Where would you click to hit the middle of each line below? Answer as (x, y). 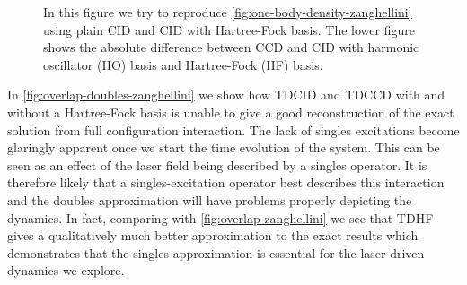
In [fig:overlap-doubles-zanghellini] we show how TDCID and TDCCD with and (226, 95)
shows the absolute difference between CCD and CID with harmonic (231, 47)
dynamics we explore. (66, 270)
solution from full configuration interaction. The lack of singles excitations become (233, 130)
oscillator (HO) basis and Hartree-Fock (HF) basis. (183, 64)
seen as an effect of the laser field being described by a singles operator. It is (217, 164)
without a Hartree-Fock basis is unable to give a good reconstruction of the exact (231, 112)
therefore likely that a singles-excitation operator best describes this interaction (226, 182)
